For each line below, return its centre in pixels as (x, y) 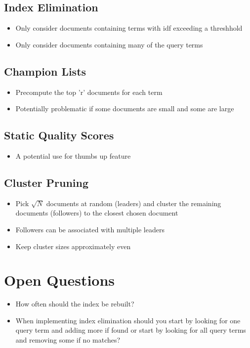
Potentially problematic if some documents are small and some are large (125, 109)
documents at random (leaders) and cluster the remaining (134, 203)
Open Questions (60, 280)
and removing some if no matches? (68, 340)
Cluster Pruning (46, 182)
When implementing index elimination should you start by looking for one (128, 320)
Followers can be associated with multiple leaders (90, 229)
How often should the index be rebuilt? (75, 304)
